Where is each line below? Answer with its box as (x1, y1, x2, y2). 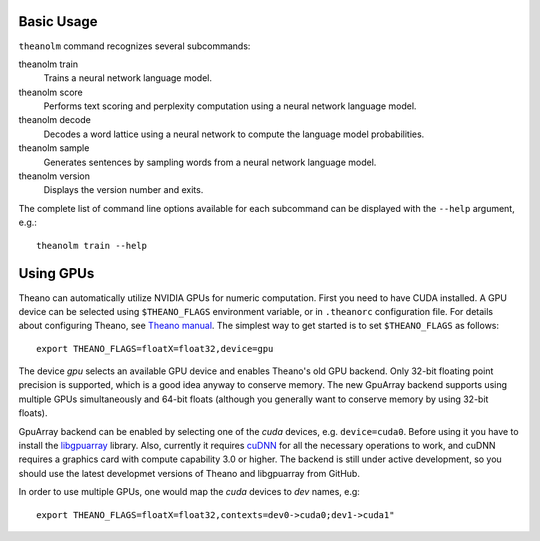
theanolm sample (18, 142, 90, 154)
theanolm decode (18, 114, 92, 126)
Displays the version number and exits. (43, 184, 204, 196)
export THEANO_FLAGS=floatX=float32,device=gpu (36, 343, 274, 354)
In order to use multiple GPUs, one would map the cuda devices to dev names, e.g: (18, 486, 360, 498)
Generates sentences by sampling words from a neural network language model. (43, 156, 377, 168)
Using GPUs (18, 265, 95, 282)
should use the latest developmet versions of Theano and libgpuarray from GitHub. (18, 467, 360, 479)
